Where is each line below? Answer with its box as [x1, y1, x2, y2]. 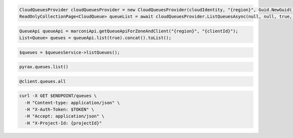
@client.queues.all [19, 79, 66, 84]
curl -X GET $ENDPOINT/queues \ [19, 93, 97, 99]
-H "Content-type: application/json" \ [24, 100, 120, 105]
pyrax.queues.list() [19, 64, 68, 70]
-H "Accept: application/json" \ [24, 114, 105, 119]
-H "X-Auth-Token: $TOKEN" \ [24, 107, 95, 112]
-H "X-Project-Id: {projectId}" [24, 120, 102, 126]
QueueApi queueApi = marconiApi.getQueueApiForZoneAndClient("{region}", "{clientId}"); [19, 28, 239, 34]
